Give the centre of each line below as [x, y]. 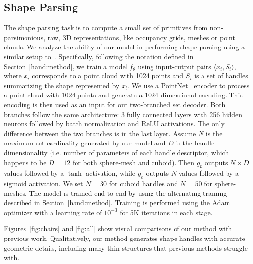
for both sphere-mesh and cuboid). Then [133, 162]
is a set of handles [221, 76]
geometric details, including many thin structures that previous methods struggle [126, 248]
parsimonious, [25, 37]
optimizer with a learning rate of [53, 212]
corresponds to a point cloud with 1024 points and [108, 76]
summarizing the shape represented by [62, 85]
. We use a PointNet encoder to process [189, 85]
